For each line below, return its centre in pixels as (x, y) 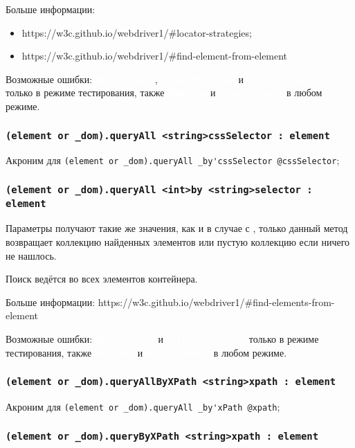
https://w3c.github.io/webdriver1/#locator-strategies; (137, 32)
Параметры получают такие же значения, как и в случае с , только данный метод (177, 228)
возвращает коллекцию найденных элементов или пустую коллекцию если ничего (178, 241)
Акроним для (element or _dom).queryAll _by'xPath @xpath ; (143, 407)
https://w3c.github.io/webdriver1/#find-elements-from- (216, 302)
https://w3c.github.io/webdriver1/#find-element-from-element (155, 56)
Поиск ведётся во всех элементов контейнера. (102, 279)
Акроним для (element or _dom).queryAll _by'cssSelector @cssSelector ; (173, 160)
